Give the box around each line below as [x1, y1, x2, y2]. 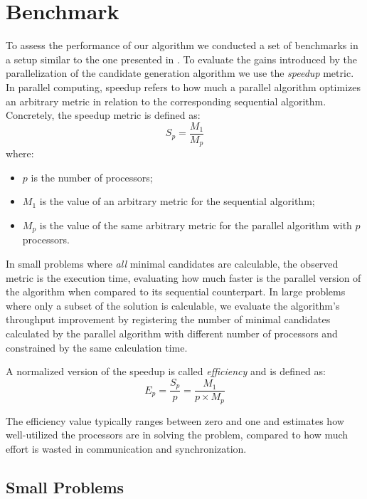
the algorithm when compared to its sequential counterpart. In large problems [6, 284, 346, 299]
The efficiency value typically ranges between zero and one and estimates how [6, 413, 344, 428]
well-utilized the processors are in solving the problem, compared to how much [6, 427, 349, 442]
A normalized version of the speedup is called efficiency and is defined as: [6, 364, 326, 379]
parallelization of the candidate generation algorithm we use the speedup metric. [6, 65, 354, 80]
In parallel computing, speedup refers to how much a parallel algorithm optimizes [6, 79, 361, 94]
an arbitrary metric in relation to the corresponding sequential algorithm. [6, 93, 326, 108]
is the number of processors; [31, 169, 153, 184]
